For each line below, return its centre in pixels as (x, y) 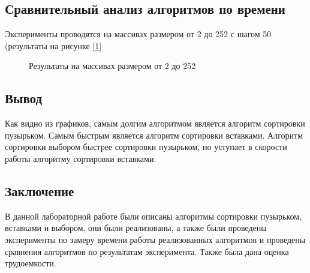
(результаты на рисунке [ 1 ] (53, 45)
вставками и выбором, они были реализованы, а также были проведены (136, 228)
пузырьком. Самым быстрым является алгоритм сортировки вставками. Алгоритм (154, 135)
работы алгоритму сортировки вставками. (81, 158)
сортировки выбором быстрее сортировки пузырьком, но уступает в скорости (146, 147)
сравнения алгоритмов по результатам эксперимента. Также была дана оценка (147, 251)
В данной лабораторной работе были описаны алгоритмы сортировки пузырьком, (154, 216)
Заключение (40, 190)
